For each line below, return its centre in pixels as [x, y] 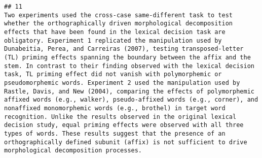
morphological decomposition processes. [73, 151]
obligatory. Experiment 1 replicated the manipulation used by [113, 40]
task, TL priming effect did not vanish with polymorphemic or [113, 74]
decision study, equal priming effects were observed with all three [124, 125]
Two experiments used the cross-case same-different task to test [119, 15]
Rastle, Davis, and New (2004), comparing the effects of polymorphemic [129, 91]
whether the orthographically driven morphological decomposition [119, 24]
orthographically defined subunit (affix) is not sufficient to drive [126, 142]
